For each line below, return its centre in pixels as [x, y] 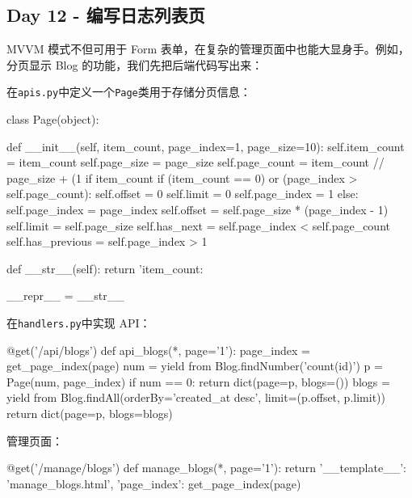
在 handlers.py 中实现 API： [79, 322]
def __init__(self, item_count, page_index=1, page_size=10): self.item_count [206, 146]
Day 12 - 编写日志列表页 [106, 15]
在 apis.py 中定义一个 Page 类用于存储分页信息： [129, 92]
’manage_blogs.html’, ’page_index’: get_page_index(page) [154, 483]
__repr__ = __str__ [65, 295]
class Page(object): [53, 119]
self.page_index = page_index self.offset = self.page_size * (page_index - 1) [198, 210]
